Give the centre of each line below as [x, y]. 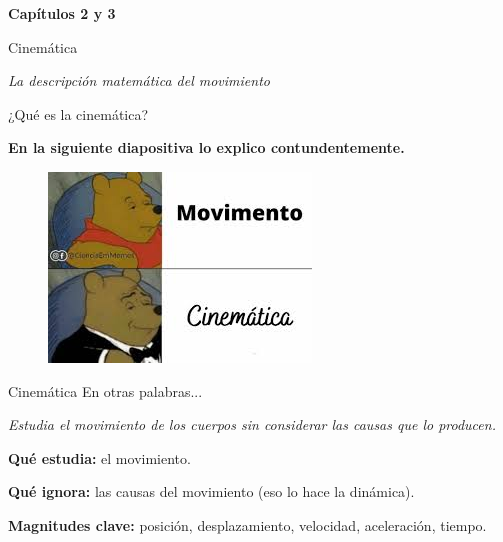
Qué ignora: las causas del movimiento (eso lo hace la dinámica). [211, 491]
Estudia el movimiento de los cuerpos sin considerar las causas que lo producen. [252, 424]
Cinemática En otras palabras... [105, 390]
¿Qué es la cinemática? [78, 113]
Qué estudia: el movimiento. [99, 457]
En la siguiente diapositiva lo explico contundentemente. [206, 147]
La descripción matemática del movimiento [139, 80]
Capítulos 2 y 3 [62, 13]
